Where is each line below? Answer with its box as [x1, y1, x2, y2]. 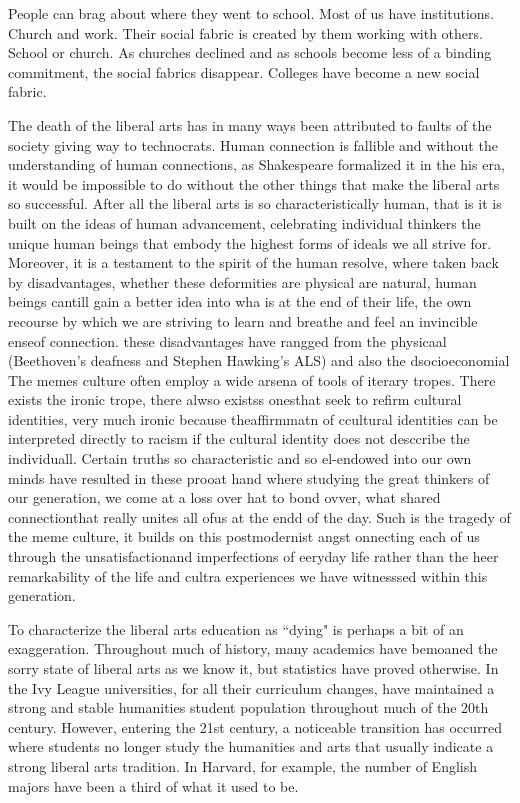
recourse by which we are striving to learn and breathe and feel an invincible [8, 310, 478, 331]
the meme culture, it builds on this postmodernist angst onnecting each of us [8, 526, 480, 547]
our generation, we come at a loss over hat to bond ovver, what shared [8, 487, 441, 508]
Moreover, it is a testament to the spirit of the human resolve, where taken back [8, 252, 499, 273]
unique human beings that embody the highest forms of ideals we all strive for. [8, 232, 492, 253]
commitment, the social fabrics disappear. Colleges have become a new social [8, 61, 480, 82]
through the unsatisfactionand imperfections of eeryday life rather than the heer [8, 546, 499, 567]
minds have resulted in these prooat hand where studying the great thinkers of [8, 467, 490, 488]
